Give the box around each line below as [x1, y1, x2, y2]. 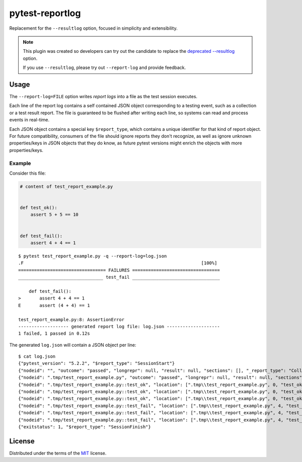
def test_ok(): [20, 205, 57, 211]
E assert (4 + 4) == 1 [18, 302, 90, 308]
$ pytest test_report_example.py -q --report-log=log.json [18, 253, 167, 259]
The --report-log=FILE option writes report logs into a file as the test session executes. [9, 94, 198, 100]
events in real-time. [9, 117, 50, 123]
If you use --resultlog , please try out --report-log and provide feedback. [23, 64, 186, 70]
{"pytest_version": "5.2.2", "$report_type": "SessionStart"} [18, 360, 175, 366]
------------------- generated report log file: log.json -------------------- [18, 324, 220, 329]
